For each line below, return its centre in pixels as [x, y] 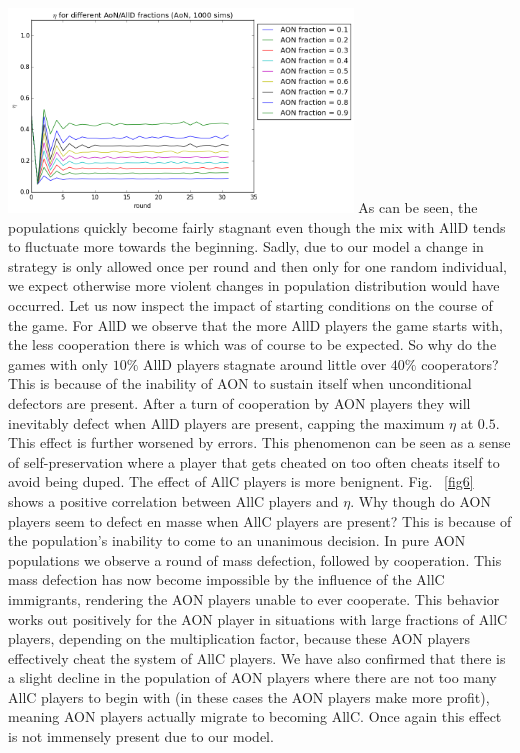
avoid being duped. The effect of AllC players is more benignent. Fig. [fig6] [241, 481]
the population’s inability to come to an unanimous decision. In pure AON [237, 540]
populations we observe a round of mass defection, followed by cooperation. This [255, 559]
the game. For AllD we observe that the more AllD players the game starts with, [255, 324]
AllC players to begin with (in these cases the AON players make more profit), [249, 696]
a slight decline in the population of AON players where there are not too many [252, 677]
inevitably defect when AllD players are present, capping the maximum [226, 422]
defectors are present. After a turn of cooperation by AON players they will [239, 402]
